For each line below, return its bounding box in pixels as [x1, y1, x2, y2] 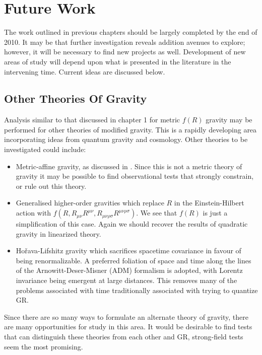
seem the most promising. [4, 341, 83, 351]
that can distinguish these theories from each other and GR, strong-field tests [4, 331, 243, 341]
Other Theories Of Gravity [4, 91, 147, 106]
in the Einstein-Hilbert [174, 197, 244, 208]
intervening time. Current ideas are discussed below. [4, 66, 165, 77]
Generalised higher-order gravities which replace [16, 197, 164, 208]
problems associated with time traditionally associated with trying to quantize [16, 285, 258, 295]
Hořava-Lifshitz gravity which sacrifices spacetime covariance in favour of [16, 245, 241, 256]
